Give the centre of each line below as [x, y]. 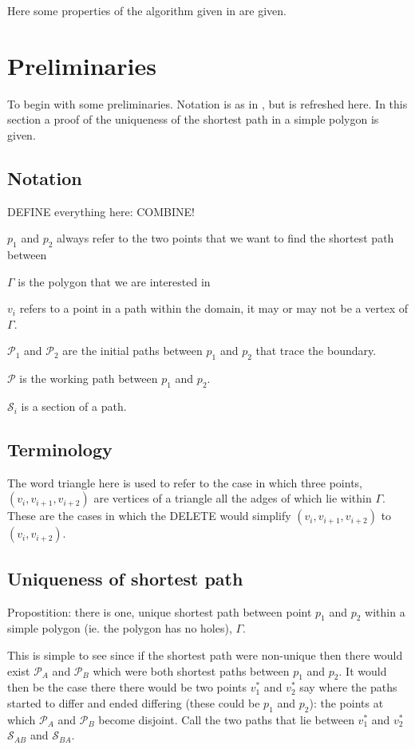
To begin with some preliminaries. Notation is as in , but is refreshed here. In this [207, 103]
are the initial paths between [132, 351]
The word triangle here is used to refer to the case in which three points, [185, 482]
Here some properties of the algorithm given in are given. [147, 10]
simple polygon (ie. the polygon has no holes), [120, 628]
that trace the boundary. [316, 351]
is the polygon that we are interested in [114, 281]
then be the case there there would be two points [127, 687]
